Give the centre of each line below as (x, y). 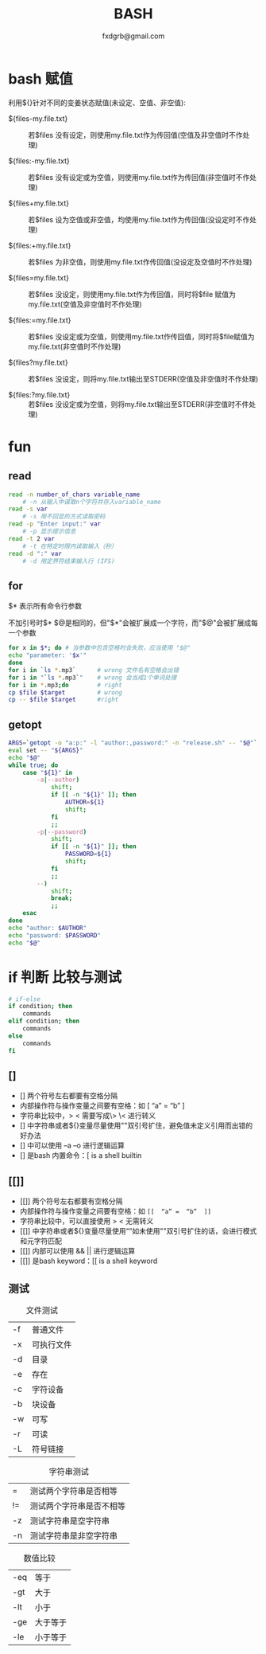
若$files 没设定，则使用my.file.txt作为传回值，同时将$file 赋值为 (132, 294)
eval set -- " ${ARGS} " (46, 750)
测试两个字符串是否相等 (73, 1491)
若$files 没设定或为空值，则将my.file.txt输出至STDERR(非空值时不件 (139, 404)
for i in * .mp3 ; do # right (66, 685)
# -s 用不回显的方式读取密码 (64, 517)
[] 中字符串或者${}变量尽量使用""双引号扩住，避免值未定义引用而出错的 (136, 1126)
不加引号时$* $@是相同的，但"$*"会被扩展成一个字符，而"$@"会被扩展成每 (133, 623)
